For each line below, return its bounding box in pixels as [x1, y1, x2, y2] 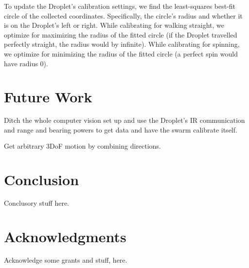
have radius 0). [4, 58, 48, 68]
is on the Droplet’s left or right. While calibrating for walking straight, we [4, 20, 224, 30]
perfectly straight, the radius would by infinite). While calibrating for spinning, [4, 39, 240, 49]
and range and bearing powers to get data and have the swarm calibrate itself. [4, 124, 237, 134]
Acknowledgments [4, 226, 126, 246]
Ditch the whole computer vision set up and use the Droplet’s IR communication [4, 115, 245, 125]
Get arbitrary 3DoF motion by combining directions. [4, 141, 161, 151]
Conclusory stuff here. [4, 198, 70, 208]
